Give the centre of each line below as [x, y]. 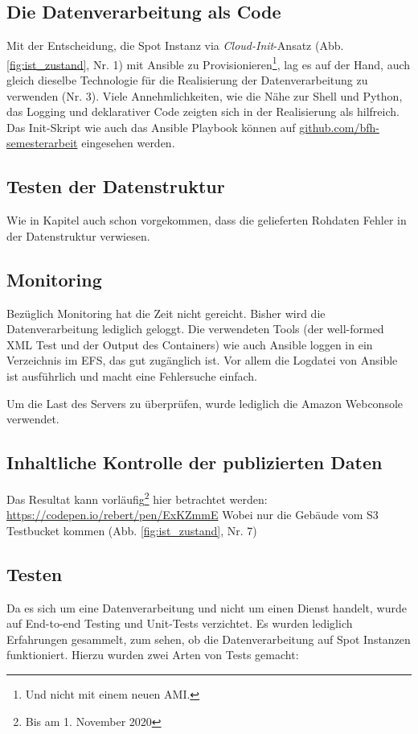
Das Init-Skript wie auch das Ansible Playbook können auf [151, 127]
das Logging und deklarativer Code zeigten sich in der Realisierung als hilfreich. [203, 111]
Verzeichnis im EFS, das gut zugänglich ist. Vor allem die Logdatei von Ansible [202, 360]
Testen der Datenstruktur [116, 186]
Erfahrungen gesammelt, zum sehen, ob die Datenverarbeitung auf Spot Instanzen [209, 639]
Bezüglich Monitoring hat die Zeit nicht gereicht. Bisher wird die [166, 313]
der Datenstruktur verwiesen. [78, 235]
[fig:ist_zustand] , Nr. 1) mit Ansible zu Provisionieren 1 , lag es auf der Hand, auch [209, 63]
